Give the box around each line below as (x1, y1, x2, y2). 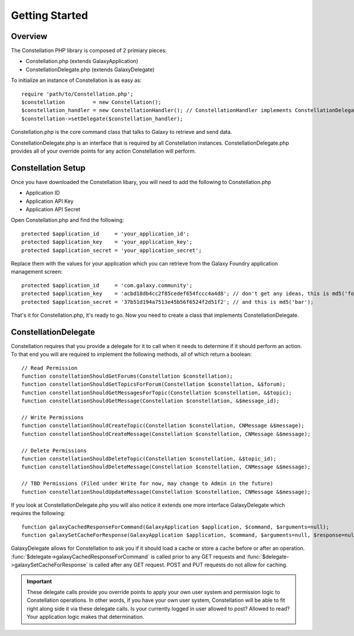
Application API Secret (25, 206, 81, 213)
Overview (11, 31, 48, 41)
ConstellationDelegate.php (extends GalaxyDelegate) (25, 65, 155, 73)
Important (27, 578, 53, 585)
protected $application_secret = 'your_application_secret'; (21, 247, 202, 254)
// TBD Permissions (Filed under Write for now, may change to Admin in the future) (21, 480, 274, 487)
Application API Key (25, 198, 74, 205)
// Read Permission (21, 365, 78, 371)
